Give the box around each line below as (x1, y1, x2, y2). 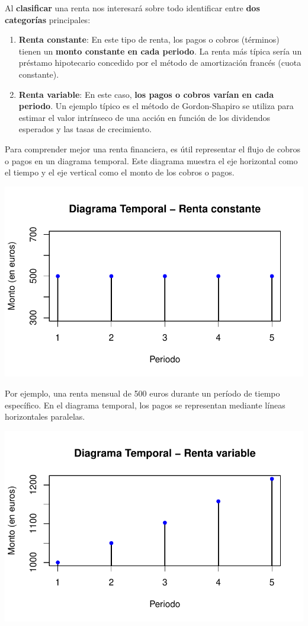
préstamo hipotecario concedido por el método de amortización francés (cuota (18, 56, 301, 69)
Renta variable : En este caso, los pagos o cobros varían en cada (18, 88, 274, 100)
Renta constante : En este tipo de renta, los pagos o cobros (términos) (18, 33, 280, 46)
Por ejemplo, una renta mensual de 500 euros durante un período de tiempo (5, 387, 280, 400)
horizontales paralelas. (5, 410, 85, 423)
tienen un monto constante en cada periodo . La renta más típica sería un (18, 44, 302, 57)
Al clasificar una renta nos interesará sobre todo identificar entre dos (5, 2, 260, 14)
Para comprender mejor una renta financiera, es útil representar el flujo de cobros (5, 142, 300, 155)
